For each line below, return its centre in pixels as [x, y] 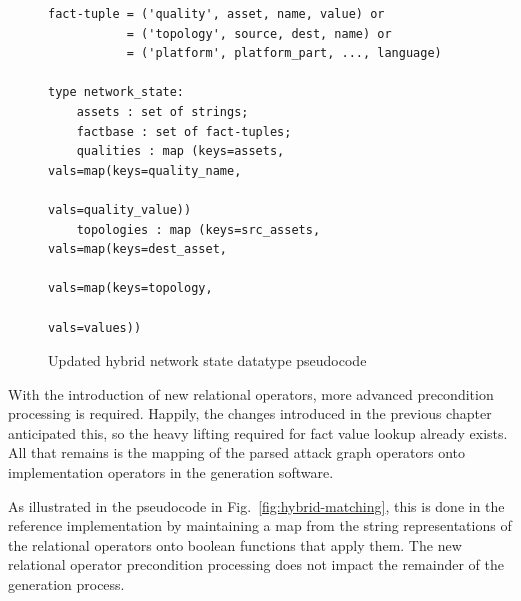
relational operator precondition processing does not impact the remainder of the [256, 564]
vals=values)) [95, 327]
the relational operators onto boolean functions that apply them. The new [235, 544]
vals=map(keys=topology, [130, 288]
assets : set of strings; [162, 111]
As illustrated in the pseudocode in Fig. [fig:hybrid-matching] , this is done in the [256, 505]
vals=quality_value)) [120, 209]
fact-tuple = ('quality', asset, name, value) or [216, 14]
